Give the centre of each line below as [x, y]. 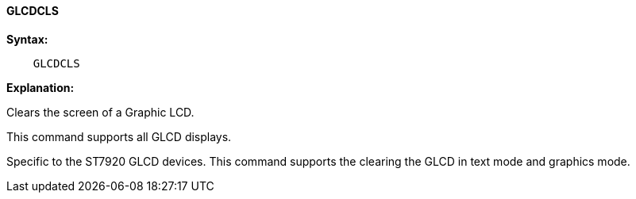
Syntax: [27, 39]
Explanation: [40, 87]
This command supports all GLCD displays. [119, 136]
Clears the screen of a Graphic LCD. [100, 112]
